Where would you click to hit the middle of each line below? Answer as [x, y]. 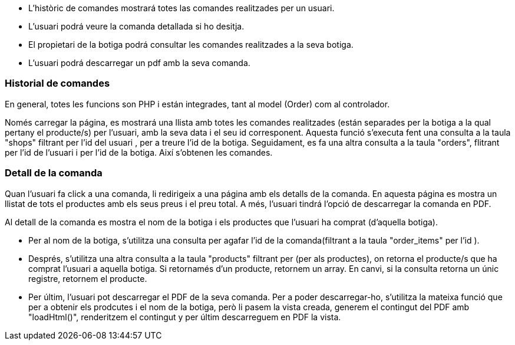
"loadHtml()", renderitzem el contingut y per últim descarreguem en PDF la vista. [185, 317]
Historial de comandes [57, 83]
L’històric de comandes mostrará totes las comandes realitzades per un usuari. [181, 8]
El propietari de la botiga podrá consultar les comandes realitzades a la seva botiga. [191, 45]
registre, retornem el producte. [88, 278]
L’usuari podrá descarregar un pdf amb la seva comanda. [139, 63]
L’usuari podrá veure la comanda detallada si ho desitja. [136, 26]
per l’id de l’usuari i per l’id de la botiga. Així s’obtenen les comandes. [139, 152]
